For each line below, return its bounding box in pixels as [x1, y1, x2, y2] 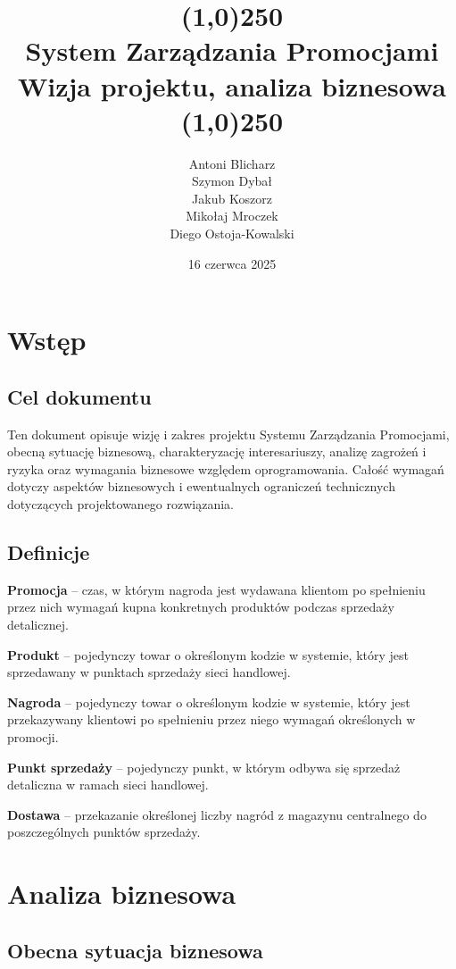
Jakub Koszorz [192, 188, 272, 207]
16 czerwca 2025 [187, 254, 277, 272]
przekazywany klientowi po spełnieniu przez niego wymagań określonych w [7, 710, 416, 729]
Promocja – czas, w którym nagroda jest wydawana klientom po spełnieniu [7, 580, 426, 598]
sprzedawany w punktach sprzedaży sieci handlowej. [7, 663, 291, 681]
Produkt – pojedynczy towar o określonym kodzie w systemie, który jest [7, 645, 410, 664]
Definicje [7, 539, 90, 565]
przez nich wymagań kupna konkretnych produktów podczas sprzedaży [7, 597, 394, 616]
